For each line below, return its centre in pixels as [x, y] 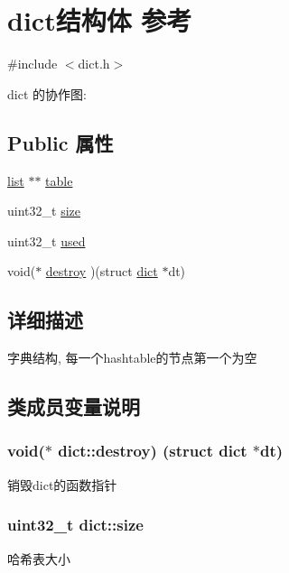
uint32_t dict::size [75, 525]
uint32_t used [47, 240]
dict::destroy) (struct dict [153, 451]
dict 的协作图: [47, 93]
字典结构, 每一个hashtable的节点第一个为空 [132, 358]
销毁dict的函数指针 [62, 484]
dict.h [94, 64]
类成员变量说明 [74, 407]
